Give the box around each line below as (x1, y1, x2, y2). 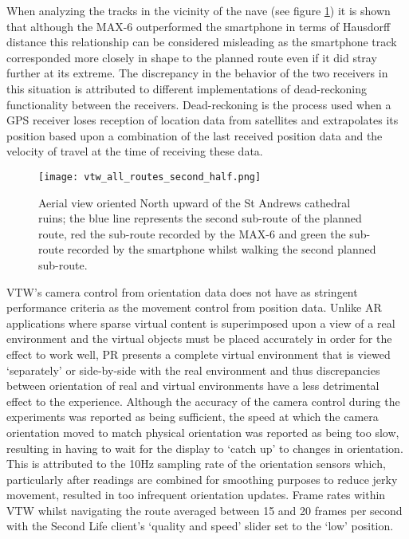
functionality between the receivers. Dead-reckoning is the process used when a (6, 96, 391, 112)
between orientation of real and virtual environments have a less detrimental (6, 377, 380, 394)
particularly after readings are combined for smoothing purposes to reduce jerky (6, 470, 398, 487)
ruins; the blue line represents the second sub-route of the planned (38, 210, 362, 226)
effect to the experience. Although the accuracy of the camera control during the (6, 392, 400, 409)
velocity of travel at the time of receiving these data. (6, 143, 263, 159)
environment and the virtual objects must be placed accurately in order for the (6, 330, 392, 347)
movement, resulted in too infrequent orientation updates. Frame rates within (6, 486, 386, 503)
